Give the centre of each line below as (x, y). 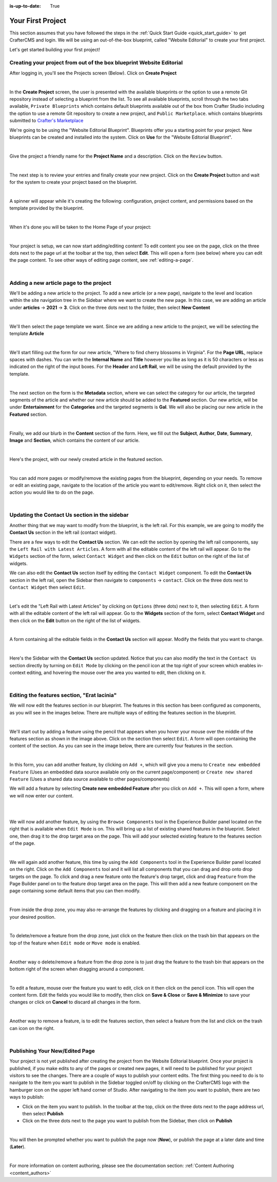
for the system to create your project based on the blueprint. (73, 182)
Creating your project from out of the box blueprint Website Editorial (96, 63)
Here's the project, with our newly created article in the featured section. (86, 459)
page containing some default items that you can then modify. (75, 891)
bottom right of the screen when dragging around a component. (77, 969)
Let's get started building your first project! (55, 49)
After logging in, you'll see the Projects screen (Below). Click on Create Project (93, 73)
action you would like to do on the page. (52, 492)
